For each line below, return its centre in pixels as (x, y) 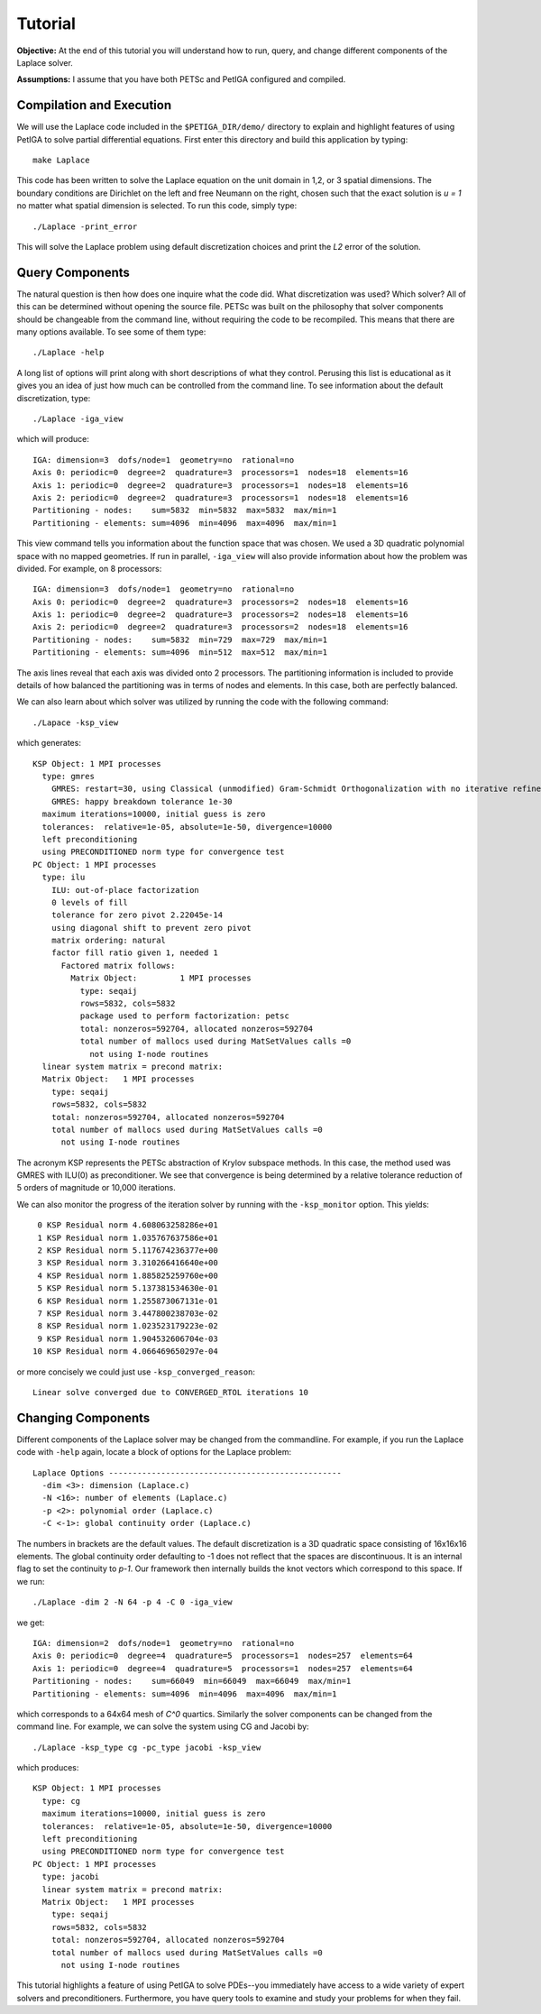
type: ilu (64, 878)
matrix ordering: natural (109, 941)
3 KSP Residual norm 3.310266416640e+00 (128, 1263)
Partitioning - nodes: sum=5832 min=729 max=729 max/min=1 (180, 639)
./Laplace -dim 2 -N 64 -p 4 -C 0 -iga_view (133, 1602)
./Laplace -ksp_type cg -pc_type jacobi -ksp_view (147, 1747)
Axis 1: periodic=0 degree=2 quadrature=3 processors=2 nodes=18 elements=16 (220, 615)
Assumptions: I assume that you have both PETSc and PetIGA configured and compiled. (181, 79)
